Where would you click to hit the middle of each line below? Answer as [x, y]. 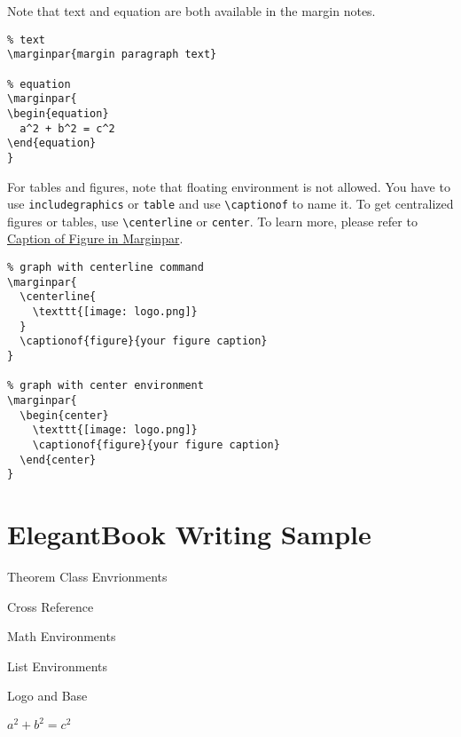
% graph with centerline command [105, 267]
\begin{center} [64, 415]
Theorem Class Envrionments [87, 576]
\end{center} [58, 460]
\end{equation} [52, 143]
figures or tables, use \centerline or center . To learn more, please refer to [212, 221]
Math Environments [62, 636]
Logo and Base [47, 696]
